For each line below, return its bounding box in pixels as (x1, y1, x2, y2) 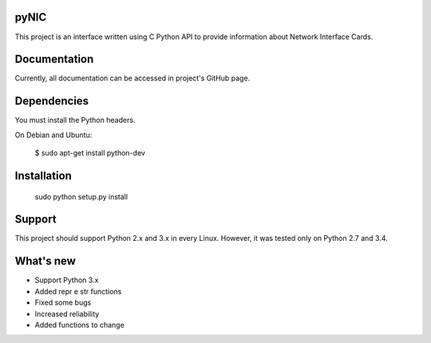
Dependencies (14, 94, 89, 108)
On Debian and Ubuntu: (14, 130, 93, 140)
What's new (14, 254, 76, 268)
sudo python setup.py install (34, 191, 128, 201)
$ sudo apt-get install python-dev (34, 148, 145, 158)
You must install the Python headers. (14, 116, 136, 125)
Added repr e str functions (34, 286, 122, 296)
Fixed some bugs (34, 298, 92, 307)
